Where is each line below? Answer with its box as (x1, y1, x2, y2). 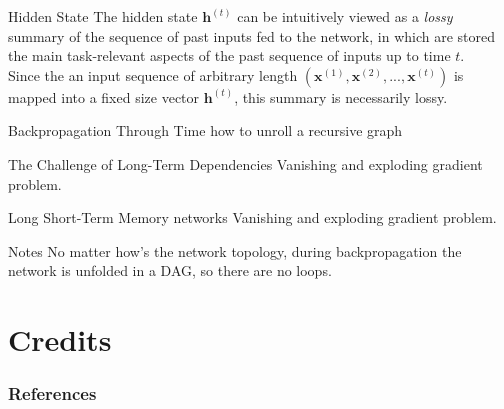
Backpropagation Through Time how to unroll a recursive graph (8, 120, 403, 141)
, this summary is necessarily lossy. (234, 86, 448, 107)
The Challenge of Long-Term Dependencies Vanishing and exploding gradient (8, 153, 483, 174)
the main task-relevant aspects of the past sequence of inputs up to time (8, 45, 451, 66)
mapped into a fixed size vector (8, 86, 200, 107)
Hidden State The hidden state (8, 6, 198, 26)
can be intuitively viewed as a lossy (237, 6, 453, 26)
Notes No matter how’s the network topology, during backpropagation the (8, 240, 462, 261)
